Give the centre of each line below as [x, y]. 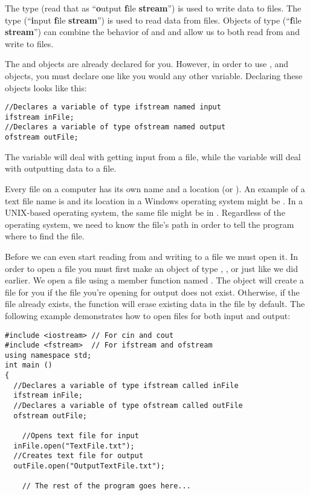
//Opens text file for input [80, 436]
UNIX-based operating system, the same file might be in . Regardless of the [145, 212]
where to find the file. [45, 236]
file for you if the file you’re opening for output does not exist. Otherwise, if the [152, 292]
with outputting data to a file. [61, 168]
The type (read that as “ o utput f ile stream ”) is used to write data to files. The [153, 8]
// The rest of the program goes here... [106, 486]
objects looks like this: [46, 87]
